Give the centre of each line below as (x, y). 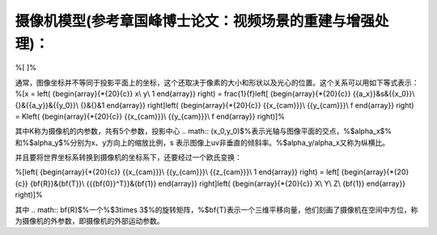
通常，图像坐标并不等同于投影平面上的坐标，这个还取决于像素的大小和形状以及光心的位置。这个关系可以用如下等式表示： (217, 82)
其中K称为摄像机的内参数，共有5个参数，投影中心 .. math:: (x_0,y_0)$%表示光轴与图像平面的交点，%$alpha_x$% (204, 131)
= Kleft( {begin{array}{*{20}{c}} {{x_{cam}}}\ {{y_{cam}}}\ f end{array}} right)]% (150, 116)
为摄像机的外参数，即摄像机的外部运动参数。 (89, 221)
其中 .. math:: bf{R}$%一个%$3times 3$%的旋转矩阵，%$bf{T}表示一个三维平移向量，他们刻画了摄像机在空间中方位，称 (216, 209)
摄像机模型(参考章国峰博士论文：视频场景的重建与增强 (195, 21)
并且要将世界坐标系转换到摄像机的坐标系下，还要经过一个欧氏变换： (128, 157)
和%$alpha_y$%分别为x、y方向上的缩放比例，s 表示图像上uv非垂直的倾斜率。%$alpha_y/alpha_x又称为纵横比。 (202, 142)
